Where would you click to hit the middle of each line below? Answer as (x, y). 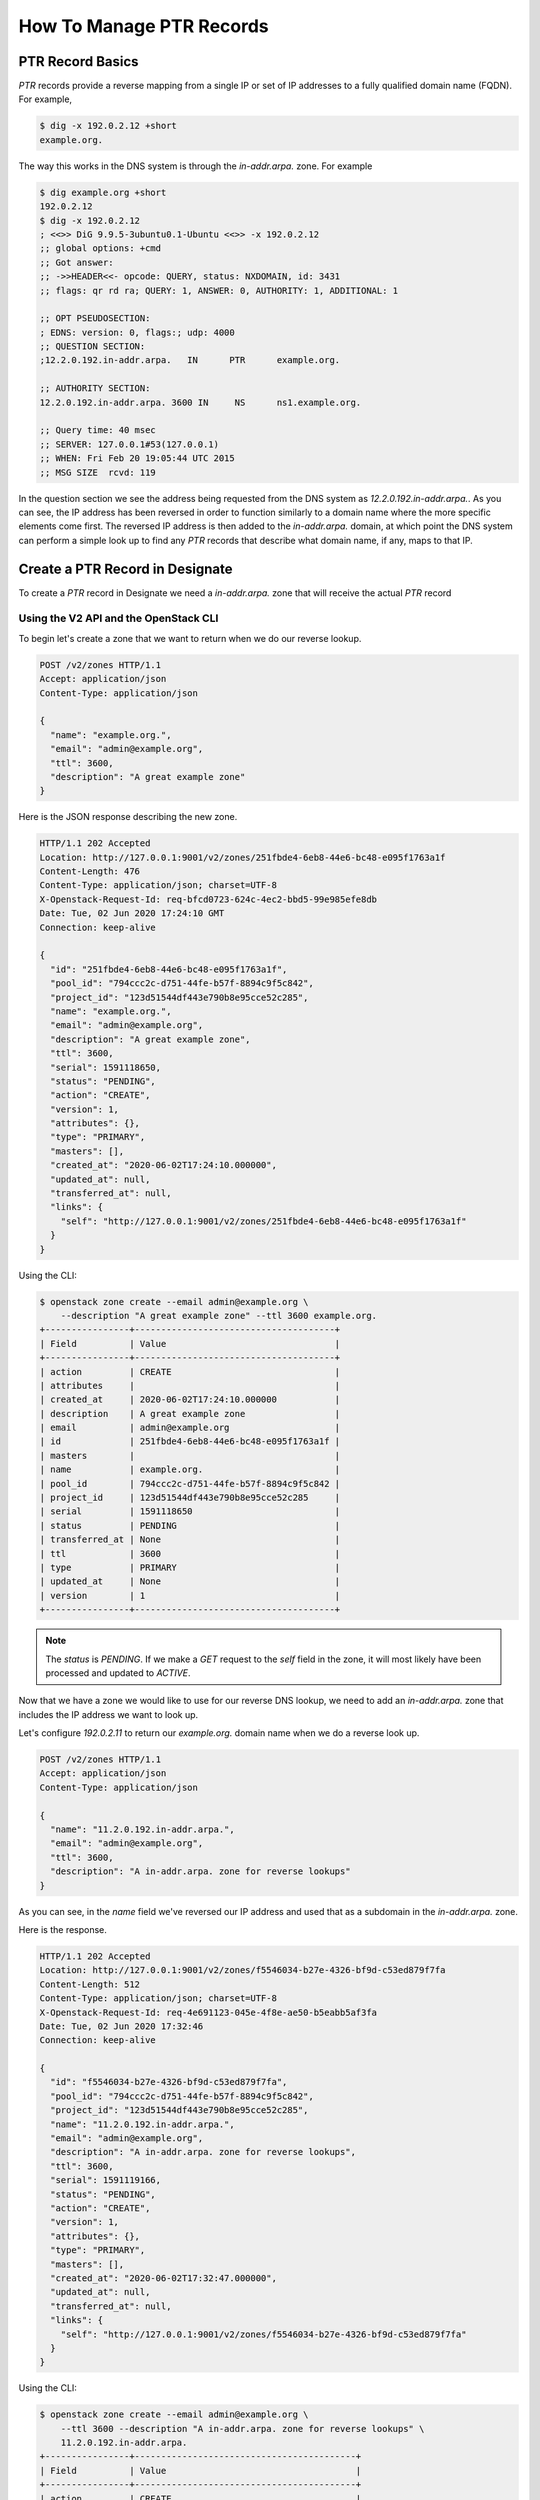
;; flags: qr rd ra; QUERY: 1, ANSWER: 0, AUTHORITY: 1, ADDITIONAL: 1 (219, 290)
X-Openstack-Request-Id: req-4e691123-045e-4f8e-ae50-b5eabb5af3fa (208, 2012)
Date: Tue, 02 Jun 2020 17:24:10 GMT (132, 913)
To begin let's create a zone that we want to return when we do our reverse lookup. (190, 638)
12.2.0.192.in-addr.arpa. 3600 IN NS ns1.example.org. (200, 402)
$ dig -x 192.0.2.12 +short (108, 126)
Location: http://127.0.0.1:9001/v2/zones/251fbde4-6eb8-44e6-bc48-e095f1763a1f (242, 857)
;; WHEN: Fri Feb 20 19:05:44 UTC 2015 (137, 458)
